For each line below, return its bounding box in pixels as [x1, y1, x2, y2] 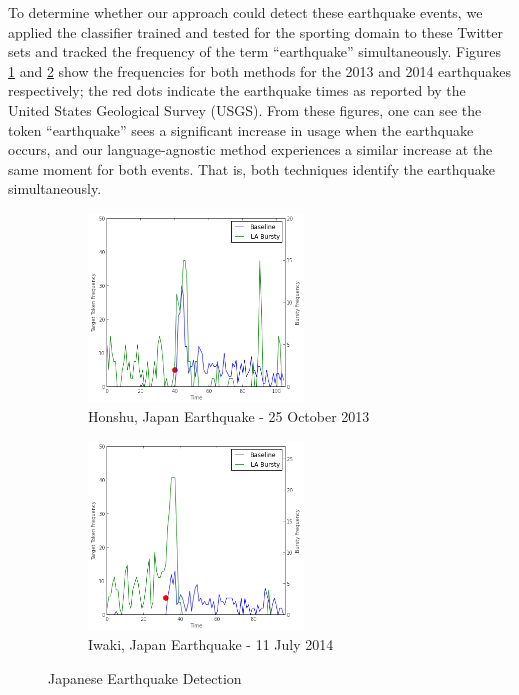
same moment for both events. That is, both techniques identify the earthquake [8, 158, 495, 179]
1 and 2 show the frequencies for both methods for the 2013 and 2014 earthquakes [8, 60, 511, 81]
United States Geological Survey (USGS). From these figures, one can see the [8, 99, 482, 120]
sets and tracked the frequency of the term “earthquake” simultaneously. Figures [8, 41, 502, 62]
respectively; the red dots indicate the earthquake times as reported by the [8, 80, 466, 101]
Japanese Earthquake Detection [48, 668, 242, 689]
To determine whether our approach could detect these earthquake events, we [8, 2, 483, 22]
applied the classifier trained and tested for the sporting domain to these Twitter [8, 21, 503, 42]
